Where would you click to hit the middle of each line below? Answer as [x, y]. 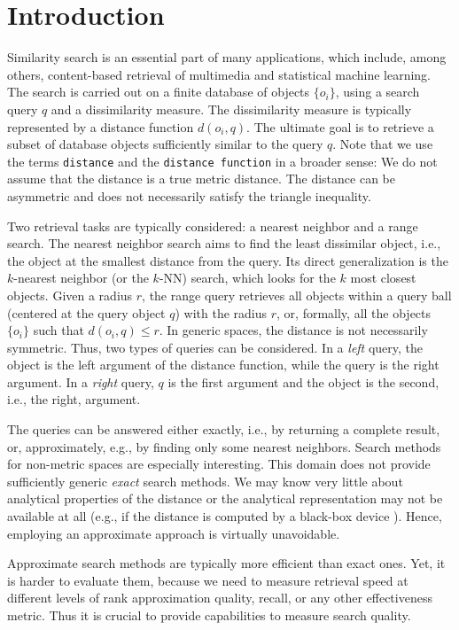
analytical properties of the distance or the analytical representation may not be [225, 498]
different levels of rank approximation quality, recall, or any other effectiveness [220, 598]
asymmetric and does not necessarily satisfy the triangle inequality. [189, 195]
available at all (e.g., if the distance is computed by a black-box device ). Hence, [225, 516]
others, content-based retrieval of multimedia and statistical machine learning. [219, 74]
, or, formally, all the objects [354, 312]
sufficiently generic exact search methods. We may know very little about [205, 481]
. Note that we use [383, 144]
